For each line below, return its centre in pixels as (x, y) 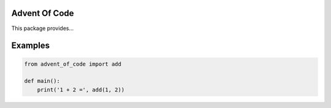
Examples (31, 46)
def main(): (42, 81)
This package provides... (43, 28)
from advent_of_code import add (73, 64)
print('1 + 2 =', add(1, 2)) (81, 90)
